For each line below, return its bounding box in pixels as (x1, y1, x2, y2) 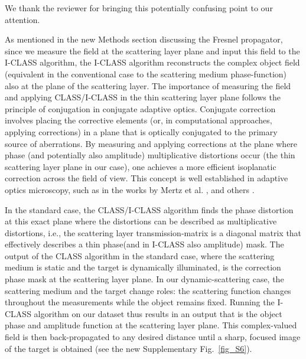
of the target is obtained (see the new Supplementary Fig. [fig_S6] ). (5, 342, 252, 354)
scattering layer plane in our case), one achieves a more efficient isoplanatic (5, 160, 276, 172)
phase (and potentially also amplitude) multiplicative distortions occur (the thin (5, 149, 295, 161)
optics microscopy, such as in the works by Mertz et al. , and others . (5, 183, 255, 195)
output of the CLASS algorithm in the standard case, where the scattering (5, 249, 275, 262)
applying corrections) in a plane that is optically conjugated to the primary (5, 125, 278, 138)
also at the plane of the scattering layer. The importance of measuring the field (5, 79, 291, 92)
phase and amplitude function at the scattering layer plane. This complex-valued (5, 319, 297, 331)
